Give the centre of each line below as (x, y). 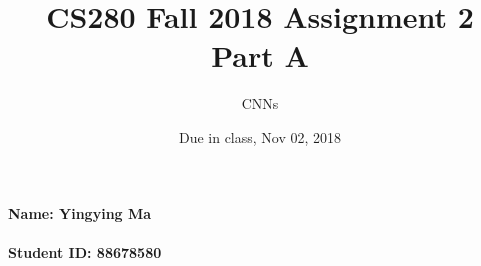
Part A (260, 55)
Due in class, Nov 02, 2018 (260, 136)
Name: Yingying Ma (80, 212)
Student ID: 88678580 (85, 251)
